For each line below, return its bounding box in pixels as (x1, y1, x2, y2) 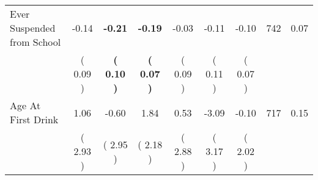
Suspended (10, 21, 56, 35)
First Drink (10, 112, 59, 126)
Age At (10, 98, 41, 112)
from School (10, 35, 61, 49)
